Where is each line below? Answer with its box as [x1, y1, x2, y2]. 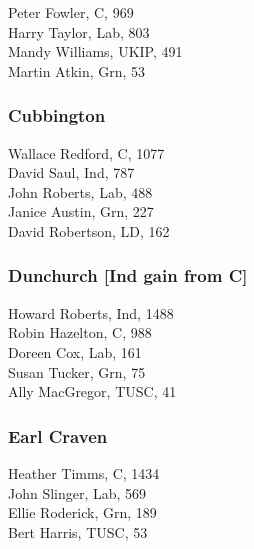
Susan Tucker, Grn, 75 [8, 361, 146, 382]
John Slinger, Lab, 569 [8, 482, 147, 503]
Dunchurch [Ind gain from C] [8, 263, 248, 288]
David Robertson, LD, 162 [8, 220, 170, 241]
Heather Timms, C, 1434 [8, 462, 160, 483]
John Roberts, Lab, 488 [8, 181, 153, 202]
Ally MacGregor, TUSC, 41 [8, 381, 177, 402]
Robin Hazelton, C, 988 [8, 322, 152, 343]
